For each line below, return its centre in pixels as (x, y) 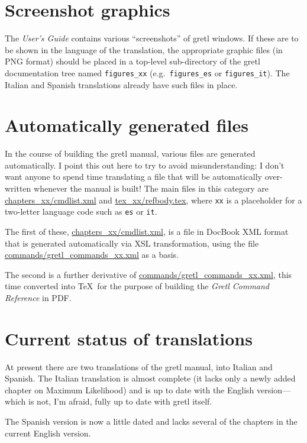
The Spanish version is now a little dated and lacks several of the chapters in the (151, 421)
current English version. (48, 433)
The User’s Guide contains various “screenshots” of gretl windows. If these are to (152, 38)
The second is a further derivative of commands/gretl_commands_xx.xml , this (148, 274)
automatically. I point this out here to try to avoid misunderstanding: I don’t (145, 165)
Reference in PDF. (38, 297)
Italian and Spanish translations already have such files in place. (121, 84)
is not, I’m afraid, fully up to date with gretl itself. (120, 401)
